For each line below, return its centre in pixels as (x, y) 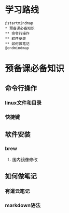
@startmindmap (19, 23)
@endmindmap (17, 48)
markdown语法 (23, 205)
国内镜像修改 (25, 160)
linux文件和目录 (23, 103)
